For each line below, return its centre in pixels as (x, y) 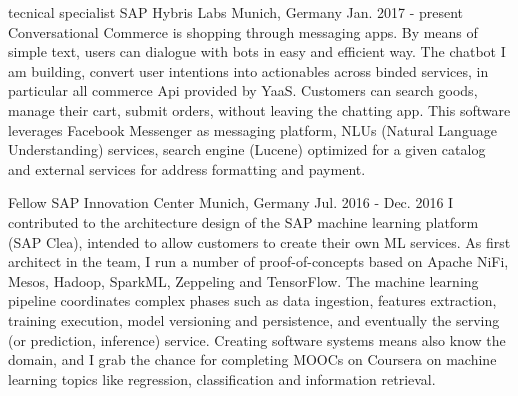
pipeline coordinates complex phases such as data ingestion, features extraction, (252, 300)
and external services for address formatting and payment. (187, 168)
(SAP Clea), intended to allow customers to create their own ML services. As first (259, 241)
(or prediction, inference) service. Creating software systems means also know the (257, 339)
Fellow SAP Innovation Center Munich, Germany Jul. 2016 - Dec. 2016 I (231, 202)
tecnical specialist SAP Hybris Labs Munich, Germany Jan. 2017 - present (236, 12)
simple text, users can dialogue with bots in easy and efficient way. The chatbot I (257, 51)
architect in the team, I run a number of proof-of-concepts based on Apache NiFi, (258, 261)
